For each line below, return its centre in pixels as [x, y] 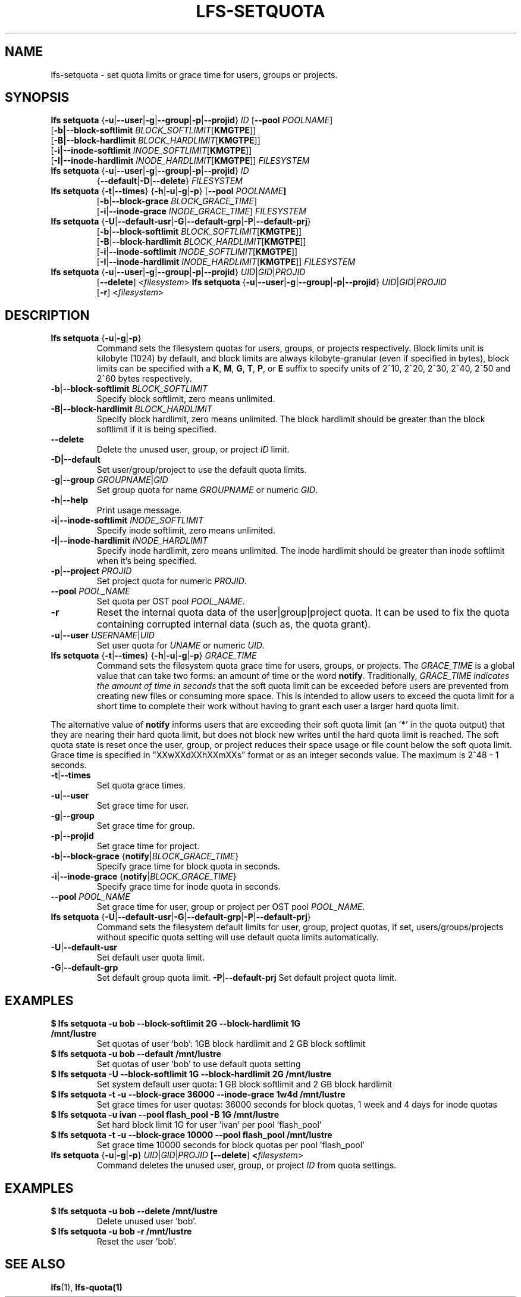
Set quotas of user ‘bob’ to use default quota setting [199, 1064]
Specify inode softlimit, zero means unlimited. [186, 531]
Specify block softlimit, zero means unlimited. [186, 399]
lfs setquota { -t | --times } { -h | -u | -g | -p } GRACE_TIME [154, 656]
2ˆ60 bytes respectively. [144, 379]
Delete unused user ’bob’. [147, 1221]
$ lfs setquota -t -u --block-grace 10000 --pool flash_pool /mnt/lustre [192, 1135]
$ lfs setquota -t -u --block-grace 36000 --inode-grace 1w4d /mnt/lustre [198, 1095]
